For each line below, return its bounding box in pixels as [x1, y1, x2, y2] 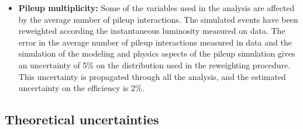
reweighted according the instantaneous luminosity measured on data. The [18, 25, 285, 37]
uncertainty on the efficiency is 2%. [18, 82, 144, 94]
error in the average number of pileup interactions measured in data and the [18, 36, 292, 48]
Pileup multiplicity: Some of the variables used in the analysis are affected [18, 2, 295, 13]
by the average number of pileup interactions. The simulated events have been [18, 13, 298, 25]
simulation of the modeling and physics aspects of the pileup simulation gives [18, 47, 295, 60]
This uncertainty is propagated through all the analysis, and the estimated [18, 70, 286, 82]
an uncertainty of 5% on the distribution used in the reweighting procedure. [18, 58, 291, 71]
